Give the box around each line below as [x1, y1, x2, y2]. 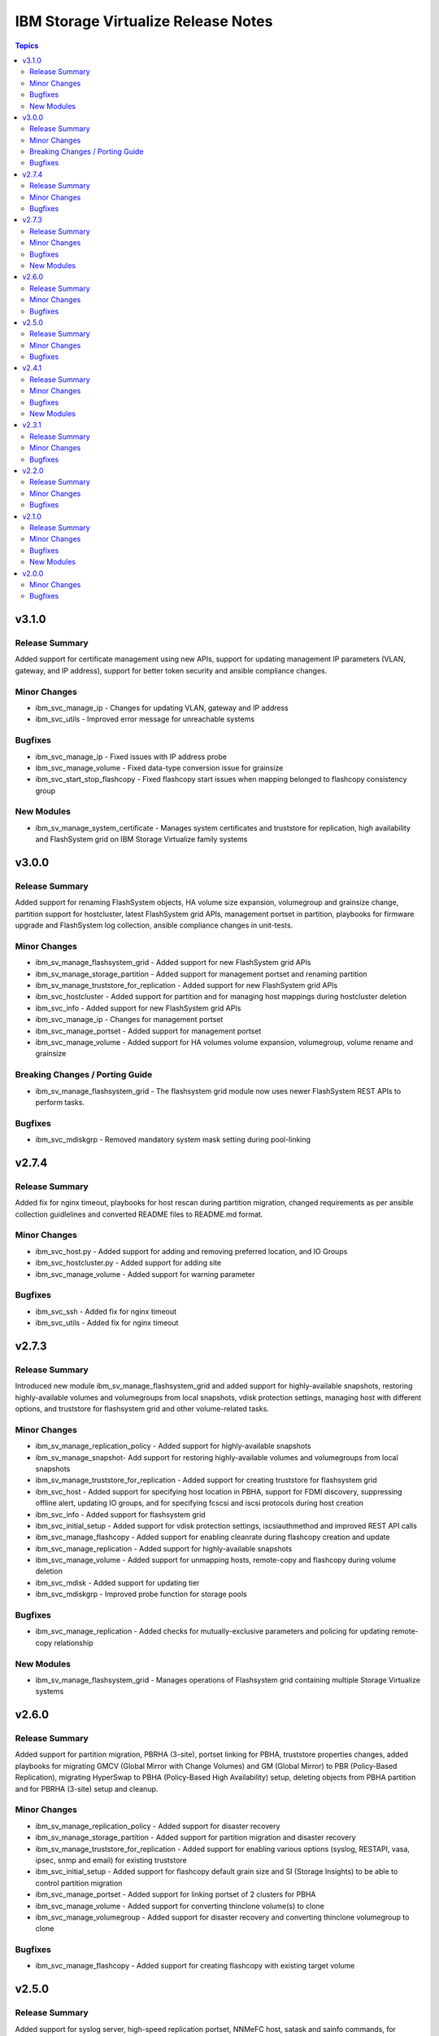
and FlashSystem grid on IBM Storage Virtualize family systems [35, 835, 248, 845]
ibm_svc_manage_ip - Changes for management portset [35, 1015, 224, 1025]
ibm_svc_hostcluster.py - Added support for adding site [35, 1258, 222, 1268]
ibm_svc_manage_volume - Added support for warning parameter [35, 1269, 255, 1279]
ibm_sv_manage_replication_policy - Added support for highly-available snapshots [35, 1441, 312, 1451]
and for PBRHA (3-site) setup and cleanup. [15, 1784, 159, 1793]
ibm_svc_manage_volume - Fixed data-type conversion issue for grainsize [35, 762, 284, 773]
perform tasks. [35, 1097, 85, 1107]
